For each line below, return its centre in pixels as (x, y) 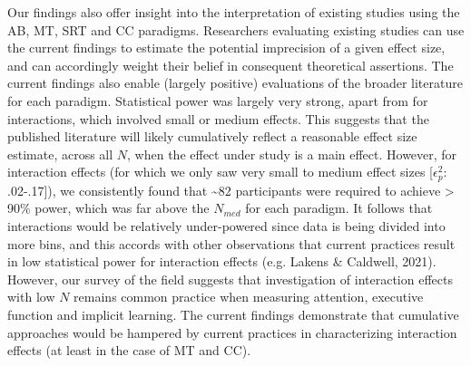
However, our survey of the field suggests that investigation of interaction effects (230, 279)
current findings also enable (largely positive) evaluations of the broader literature (235, 83)
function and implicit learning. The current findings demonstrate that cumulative (233, 314)
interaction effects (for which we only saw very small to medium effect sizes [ (221, 172)
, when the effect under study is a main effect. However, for (292, 154)
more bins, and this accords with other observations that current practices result (231, 243)
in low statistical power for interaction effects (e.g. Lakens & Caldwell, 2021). (222, 261)
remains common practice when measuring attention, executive (249, 297)
